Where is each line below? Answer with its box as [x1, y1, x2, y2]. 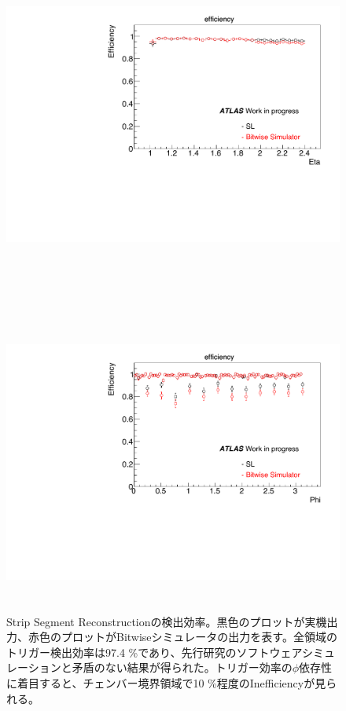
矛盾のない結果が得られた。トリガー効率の [72, 659, 293, 676]
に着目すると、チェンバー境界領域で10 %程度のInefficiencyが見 [6, 675, 326, 691]
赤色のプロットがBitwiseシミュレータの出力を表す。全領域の [28, 629, 337, 645]
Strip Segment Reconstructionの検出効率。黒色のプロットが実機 [6, 613, 327, 629]
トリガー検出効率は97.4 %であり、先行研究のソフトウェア [6, 643, 302, 660]
